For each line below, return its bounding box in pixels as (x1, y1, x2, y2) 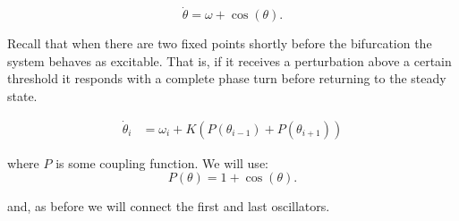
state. (7, 87, 38, 105)
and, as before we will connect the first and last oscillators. (7, 197, 330, 216)
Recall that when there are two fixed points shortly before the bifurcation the (7, 34, 432, 53)
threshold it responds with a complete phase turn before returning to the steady (7, 69, 446, 88)
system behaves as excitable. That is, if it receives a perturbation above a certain (7, 51, 452, 70)
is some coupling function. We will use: (55, 153, 268, 172)
